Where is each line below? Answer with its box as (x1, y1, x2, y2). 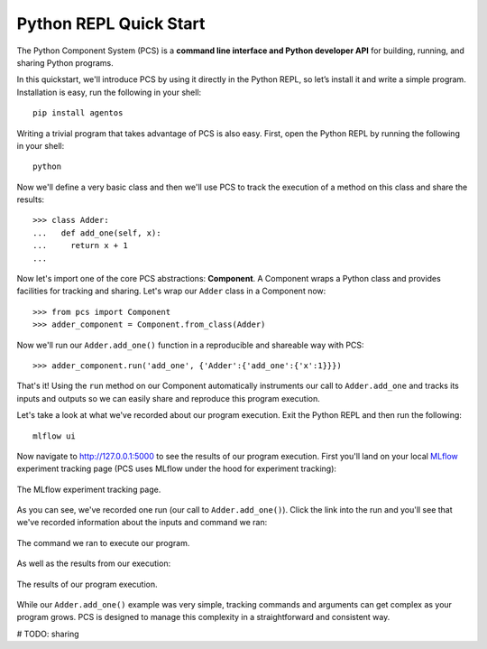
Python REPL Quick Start (16, 14, 206, 33)
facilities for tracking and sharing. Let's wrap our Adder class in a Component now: (16, 285, 326, 297)
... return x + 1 (32, 240, 128, 251)
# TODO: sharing (16, 628, 80, 639)
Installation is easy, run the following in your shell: (16, 87, 202, 97)
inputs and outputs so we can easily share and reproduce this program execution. (16, 393, 320, 403)
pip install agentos (32, 108, 124, 118)
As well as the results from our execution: (16, 558, 171, 569)
